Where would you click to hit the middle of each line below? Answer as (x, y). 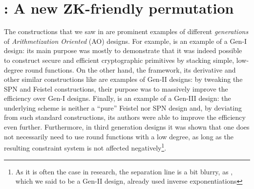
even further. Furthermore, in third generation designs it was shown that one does (127, 127)
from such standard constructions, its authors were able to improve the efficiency (125, 117)
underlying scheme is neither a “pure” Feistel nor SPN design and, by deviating (123, 107)
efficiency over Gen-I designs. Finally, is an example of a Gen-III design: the (117, 98)
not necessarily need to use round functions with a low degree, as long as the (119, 136)
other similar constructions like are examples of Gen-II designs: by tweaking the (123, 79)
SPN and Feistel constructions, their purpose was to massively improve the (116, 88)
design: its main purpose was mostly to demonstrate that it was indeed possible (123, 50)
